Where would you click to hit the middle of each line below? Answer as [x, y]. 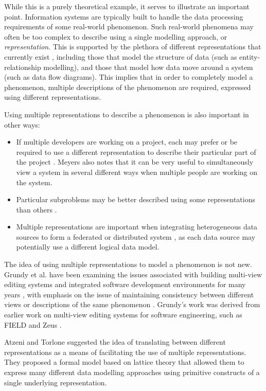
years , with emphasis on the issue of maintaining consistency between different [129, 294]
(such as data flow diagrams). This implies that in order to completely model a [129, 77]
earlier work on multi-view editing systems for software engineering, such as [123, 315]
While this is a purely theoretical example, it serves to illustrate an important [127, 6]
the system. [34, 182]
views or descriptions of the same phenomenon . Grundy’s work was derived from [132, 304]
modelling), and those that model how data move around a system [148, 67]
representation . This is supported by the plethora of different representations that [133, 47]
